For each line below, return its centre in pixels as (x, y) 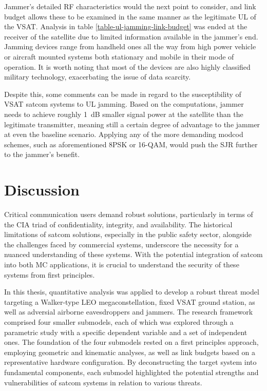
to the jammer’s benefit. (42, 154)
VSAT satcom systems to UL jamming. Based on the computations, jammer (124, 104)
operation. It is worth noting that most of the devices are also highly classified (127, 66)
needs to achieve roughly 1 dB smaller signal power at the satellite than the (124, 114)
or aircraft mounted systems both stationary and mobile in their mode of (119, 56)
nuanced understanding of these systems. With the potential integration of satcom (133, 254)
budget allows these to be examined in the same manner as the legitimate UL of (130, 16)
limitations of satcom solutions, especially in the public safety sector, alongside (128, 234)
